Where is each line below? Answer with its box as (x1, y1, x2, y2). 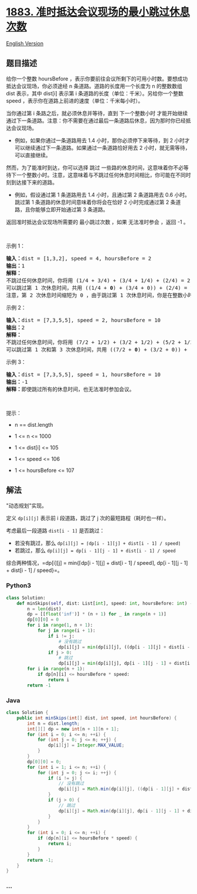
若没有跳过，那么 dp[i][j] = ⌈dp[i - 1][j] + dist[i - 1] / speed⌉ (14, 539, 181, 547)
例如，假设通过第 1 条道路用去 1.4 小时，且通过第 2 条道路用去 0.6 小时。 (14, 191, 191, 198)
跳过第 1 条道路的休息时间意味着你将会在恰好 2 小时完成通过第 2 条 (14, 198, 176, 206)
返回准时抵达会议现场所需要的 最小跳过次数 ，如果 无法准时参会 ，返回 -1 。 (6, 218, 189, 225)
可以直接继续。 (14, 151, 51, 159)
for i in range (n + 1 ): (27, 666, 85, 672)
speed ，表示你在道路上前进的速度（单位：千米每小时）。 (6, 97, 144, 104)
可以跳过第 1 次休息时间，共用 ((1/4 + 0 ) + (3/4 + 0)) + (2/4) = (6, 284, 188, 291)
